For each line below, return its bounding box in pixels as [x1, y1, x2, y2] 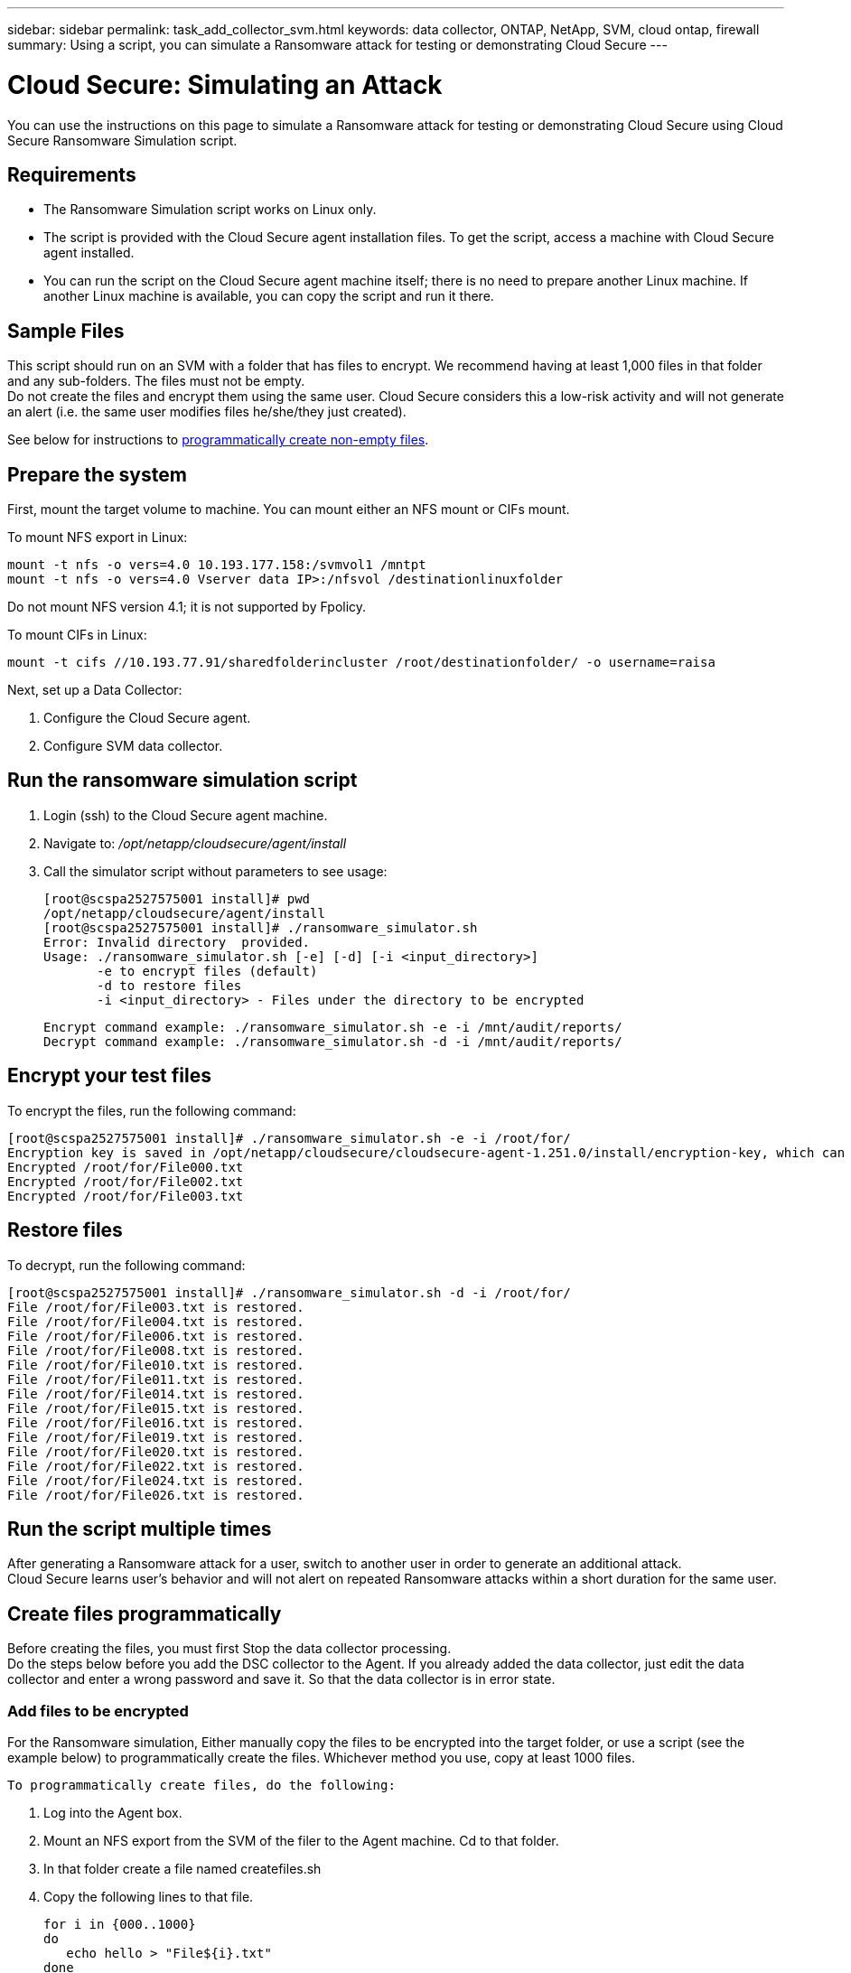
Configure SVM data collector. [43, 738, 223, 754]
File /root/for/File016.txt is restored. [7, 1415, 304, 1430]
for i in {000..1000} [43, 1917, 196, 1931]
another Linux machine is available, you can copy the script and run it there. [43, 288, 494, 304]
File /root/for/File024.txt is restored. [7, 1473, 304, 1488]
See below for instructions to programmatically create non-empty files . [7, 432, 429, 448]
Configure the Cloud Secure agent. [43, 710, 251, 726]
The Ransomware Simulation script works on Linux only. [43, 201, 377, 218]
